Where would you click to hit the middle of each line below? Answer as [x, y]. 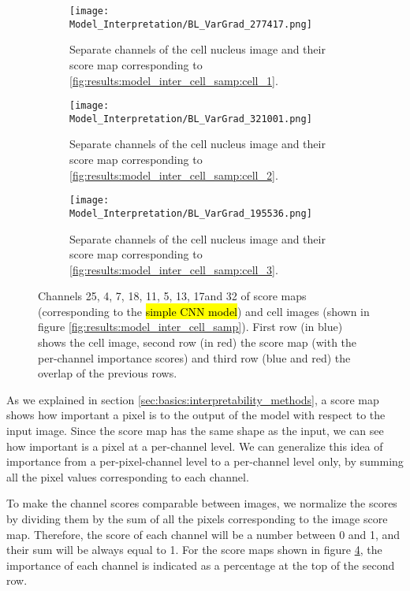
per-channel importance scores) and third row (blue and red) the [194, 357]
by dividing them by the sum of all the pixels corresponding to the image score [197, 519]
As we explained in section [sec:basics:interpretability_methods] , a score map [193, 399]
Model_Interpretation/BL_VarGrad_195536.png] [191, 213]
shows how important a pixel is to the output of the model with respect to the [196, 415]
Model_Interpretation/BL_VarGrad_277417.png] [191, 24]
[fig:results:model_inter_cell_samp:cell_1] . [174, 80]
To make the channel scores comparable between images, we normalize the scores [202, 503]
